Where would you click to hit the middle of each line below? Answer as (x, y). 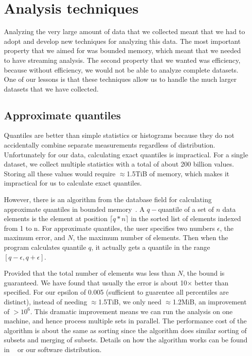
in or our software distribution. (53, 349)
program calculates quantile (45, 247)
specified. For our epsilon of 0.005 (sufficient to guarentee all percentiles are (116, 292)
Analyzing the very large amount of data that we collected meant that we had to (125, 31)
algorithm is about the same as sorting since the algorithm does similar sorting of (125, 330)
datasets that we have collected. (51, 88)
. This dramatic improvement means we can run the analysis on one (132, 311)
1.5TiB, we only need (130, 301)
